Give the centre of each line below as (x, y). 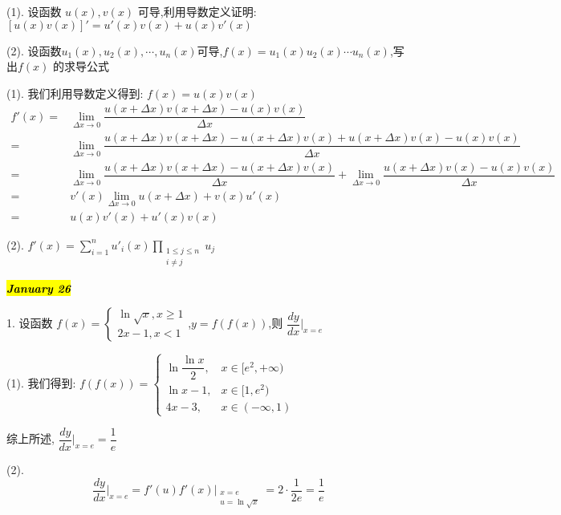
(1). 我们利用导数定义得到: (75, 93)
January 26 (39, 288)
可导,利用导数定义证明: (197, 11)
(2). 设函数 (34, 50)
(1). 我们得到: (41, 383)
